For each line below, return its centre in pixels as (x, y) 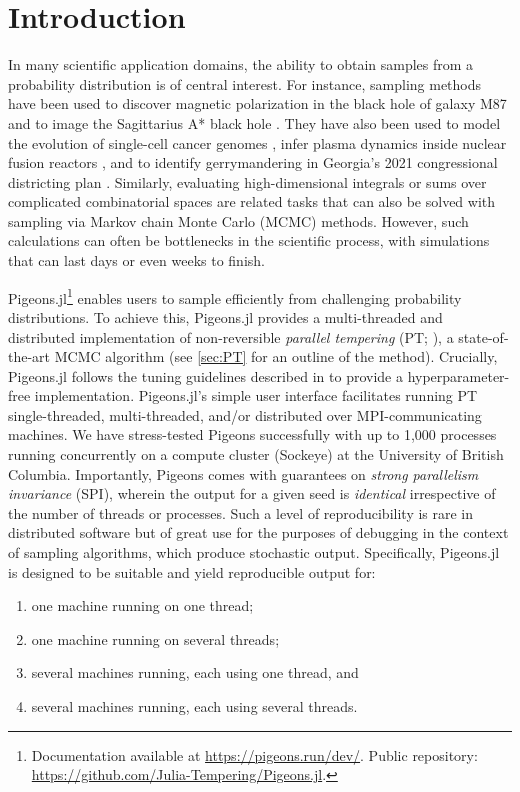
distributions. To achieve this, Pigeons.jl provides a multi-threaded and (225, 316)
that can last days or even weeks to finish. (136, 260)
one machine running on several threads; (155, 638)
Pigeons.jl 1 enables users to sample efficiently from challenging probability (235, 296)
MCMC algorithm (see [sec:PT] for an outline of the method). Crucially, (276, 356)
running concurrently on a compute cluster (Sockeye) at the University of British (256, 454)
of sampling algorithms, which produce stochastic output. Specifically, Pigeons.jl (254, 552)
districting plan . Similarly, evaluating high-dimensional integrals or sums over (247, 181)
